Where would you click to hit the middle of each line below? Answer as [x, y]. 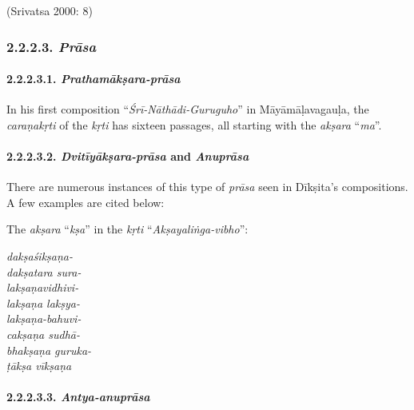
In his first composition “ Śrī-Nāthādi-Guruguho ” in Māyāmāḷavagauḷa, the [188, 109]
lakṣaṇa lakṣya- [43, 303]
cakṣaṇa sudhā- [43, 334]
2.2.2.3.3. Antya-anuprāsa [78, 397]
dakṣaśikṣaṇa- [40, 256]
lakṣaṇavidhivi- [43, 287]
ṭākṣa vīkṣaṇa [39, 366]
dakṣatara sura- [44, 271]
